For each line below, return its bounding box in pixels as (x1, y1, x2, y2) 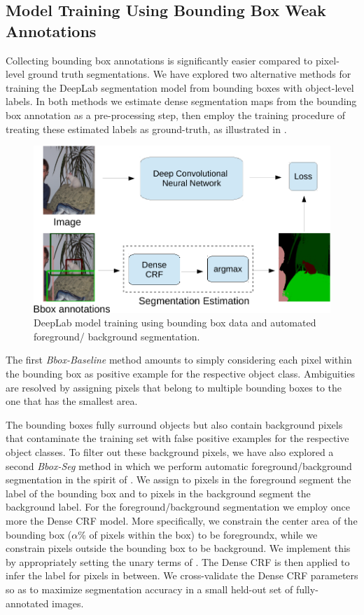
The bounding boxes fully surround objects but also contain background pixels (6, 417, 343, 431)
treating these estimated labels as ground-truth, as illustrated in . (6, 121, 287, 136)
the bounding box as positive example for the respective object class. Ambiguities (6, 366, 356, 381)
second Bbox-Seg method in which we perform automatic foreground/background (6, 458, 352, 473)
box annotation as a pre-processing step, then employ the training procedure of (6, 107, 346, 122)
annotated (6, 595, 49, 610)
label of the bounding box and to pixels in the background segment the (6, 485, 311, 500)
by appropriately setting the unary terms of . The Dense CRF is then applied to (6, 554, 350, 569)
